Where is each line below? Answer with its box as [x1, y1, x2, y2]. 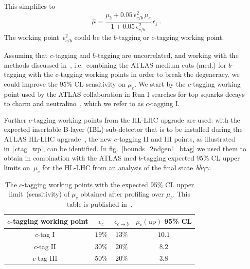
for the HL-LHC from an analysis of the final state [42, 162, 193, 172]
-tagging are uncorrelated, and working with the [95, 50, 239, 60]
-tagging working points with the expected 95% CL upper [22, 179, 194, 189]
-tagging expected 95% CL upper [142, 153, 240, 163]
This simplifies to [4, 1, 55, 11]
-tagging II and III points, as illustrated [117, 134, 235, 144]
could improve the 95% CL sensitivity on [4, 78, 126, 89]
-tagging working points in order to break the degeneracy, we [58, 69, 240, 79]
